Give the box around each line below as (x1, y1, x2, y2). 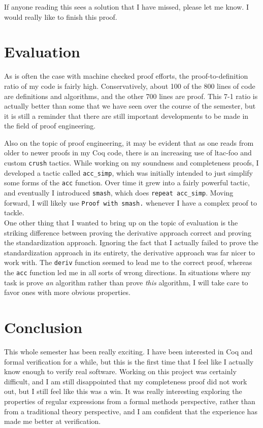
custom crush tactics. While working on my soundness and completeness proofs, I (4, 157, 259, 168)
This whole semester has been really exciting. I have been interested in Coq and (4, 346, 253, 356)
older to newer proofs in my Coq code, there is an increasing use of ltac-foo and (4, 147, 252, 158)
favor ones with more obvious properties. (4, 287, 130, 298)
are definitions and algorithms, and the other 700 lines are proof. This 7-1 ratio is (4, 90, 258, 101)
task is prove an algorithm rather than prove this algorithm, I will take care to (4, 277, 248, 287)
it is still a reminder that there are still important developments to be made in (4, 110, 249, 121)
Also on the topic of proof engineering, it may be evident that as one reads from (4, 137, 254, 148)
